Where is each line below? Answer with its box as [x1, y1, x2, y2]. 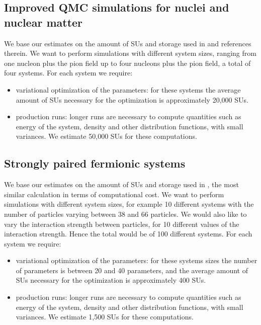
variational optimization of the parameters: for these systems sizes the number [16, 255, 257, 266]
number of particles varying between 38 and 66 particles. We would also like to [4, 208, 247, 219]
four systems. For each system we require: [4, 67, 133, 78]
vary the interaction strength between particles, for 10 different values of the [4, 218, 239, 229]
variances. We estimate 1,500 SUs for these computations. [16, 311, 194, 322]
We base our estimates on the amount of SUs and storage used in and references [4, 38, 251, 48]
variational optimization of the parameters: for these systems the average [16, 84, 241, 95]
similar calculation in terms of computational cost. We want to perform [4, 189, 224, 199]
